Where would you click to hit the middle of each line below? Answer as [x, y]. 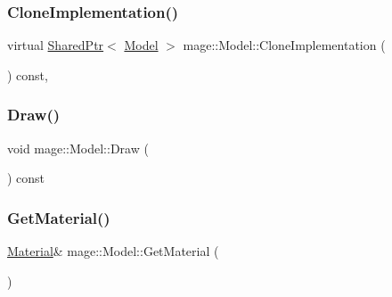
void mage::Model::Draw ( [78, 148]
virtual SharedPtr [56, 45]
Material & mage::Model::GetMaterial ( [113, 251]
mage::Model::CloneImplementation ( [284, 45]
